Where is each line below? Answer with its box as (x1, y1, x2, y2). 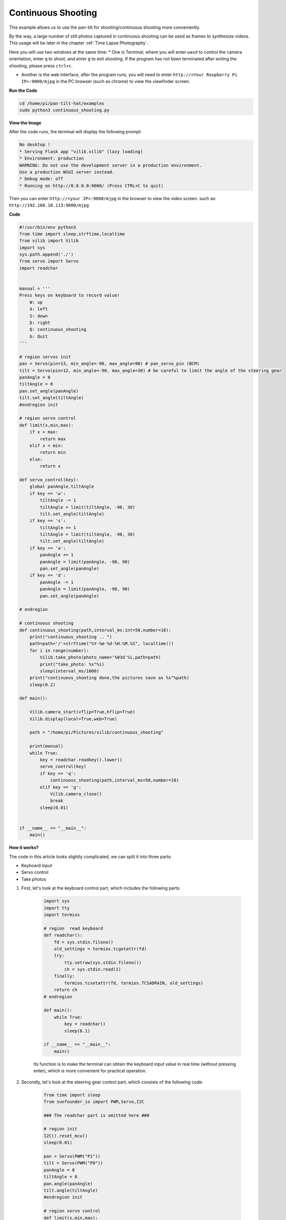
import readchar (19, 265, 59, 271)
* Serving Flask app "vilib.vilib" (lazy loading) (19, 149, 143, 154)
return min (40, 449, 66, 455)
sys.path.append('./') (19, 252, 74, 257)
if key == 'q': (40, 771, 77, 776)
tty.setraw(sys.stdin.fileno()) (64, 959, 142, 965)
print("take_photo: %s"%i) (40, 661, 104, 667)
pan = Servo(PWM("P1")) (43, 1154, 101, 1159)
